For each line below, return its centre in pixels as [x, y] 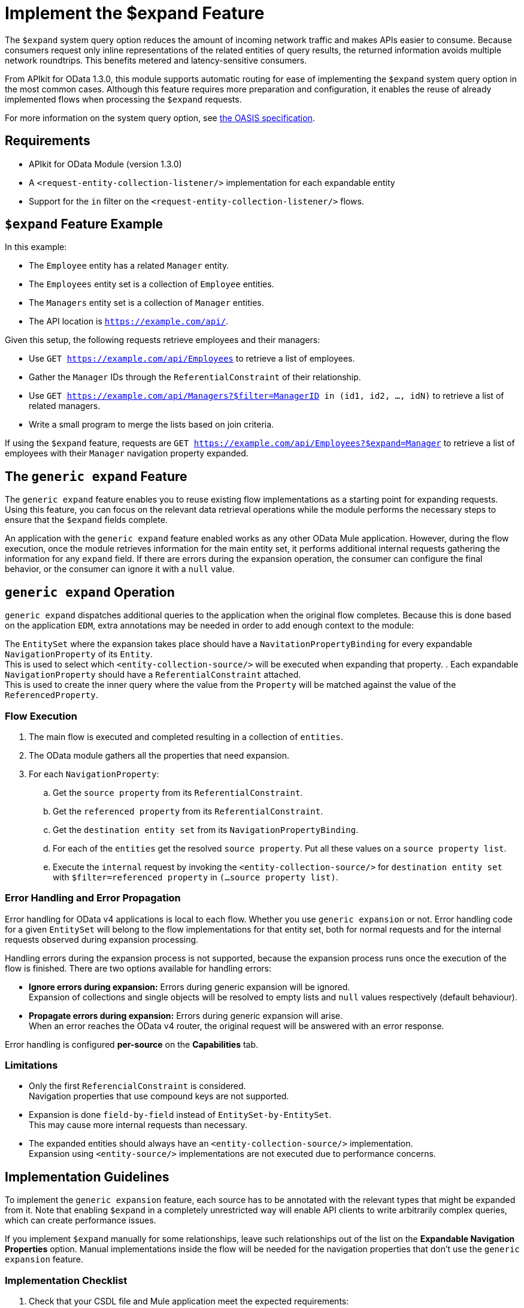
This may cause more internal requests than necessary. [138, 1125]
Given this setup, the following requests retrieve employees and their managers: [163, 340]
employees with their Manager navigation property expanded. [127, 453]
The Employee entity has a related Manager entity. [129, 266]
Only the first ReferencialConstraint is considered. [137, 1086]
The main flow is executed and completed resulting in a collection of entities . [186, 736]
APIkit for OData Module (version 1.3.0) [105, 164]
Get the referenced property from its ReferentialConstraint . [188, 811]
